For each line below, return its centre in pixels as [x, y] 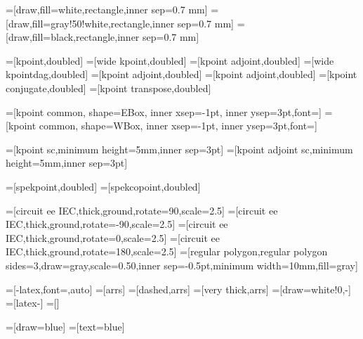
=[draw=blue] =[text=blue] [65, 326]
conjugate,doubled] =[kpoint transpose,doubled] [108, 88]
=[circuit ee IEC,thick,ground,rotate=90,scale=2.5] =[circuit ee [142, 210]
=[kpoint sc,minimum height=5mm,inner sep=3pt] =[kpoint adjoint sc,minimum [179, 149]
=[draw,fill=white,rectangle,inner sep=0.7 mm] [107, 9]
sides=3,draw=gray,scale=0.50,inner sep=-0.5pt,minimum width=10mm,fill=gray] [182, 265]
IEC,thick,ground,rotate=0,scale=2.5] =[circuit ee [113, 237]
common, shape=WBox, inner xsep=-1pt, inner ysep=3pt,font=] [178, 126]
